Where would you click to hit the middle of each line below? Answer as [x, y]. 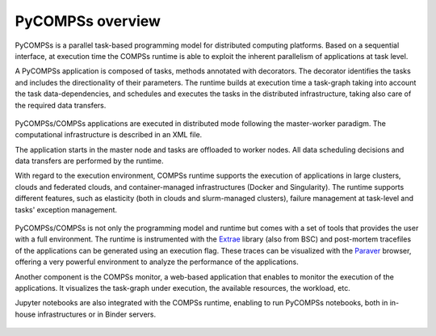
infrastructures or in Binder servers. [97, 314]
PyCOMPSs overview [88, 21]
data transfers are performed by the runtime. [89, 161]
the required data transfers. [61, 105]
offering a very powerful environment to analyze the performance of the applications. [157, 262]
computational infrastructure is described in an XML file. [109, 135]
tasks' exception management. [66, 209]
